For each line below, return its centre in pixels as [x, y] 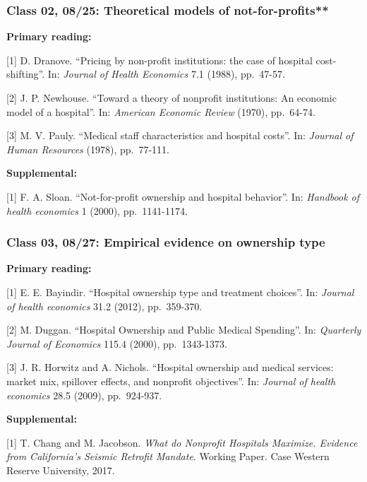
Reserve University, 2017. [61, 470]
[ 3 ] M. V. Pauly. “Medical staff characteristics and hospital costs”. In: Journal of [180, 135]
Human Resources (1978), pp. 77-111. [88, 149]
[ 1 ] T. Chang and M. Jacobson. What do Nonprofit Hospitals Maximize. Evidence [182, 442]
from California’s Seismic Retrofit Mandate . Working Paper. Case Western [168, 456]
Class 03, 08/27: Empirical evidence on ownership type [166, 242]
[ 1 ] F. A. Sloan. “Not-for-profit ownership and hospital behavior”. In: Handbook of [183, 196]
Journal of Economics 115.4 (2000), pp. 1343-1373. [117, 343]
